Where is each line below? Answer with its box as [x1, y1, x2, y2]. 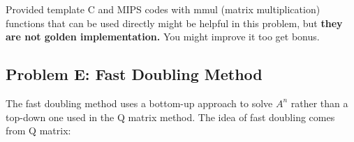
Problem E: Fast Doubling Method [6, 63, 263, 85]
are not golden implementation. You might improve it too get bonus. [6, 29, 320, 44]
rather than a [290, 95, 348, 110]
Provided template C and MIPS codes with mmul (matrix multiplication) [6, 2, 320, 16]
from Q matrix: [6, 123, 71, 138]
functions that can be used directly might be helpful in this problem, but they [6, 15, 343, 30]
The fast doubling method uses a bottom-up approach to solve [6, 95, 273, 110]
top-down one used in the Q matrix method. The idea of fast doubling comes [6, 109, 335, 124]
